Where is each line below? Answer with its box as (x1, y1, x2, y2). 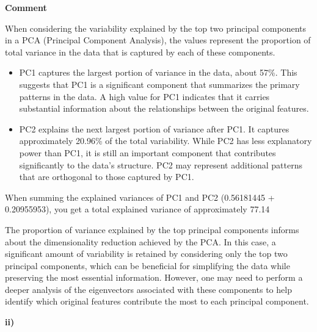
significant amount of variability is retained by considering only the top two (5, 247, 288, 260)
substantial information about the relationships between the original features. (19, 102, 309, 115)
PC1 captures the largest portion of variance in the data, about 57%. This (19, 66, 297, 79)
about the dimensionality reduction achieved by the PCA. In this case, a (5, 235, 276, 248)
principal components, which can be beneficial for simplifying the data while (5, 259, 290, 272)
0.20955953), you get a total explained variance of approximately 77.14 (5, 203, 270, 215)
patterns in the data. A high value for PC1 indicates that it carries (19, 90, 270, 103)
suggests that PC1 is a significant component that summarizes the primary (19, 78, 300, 90)
